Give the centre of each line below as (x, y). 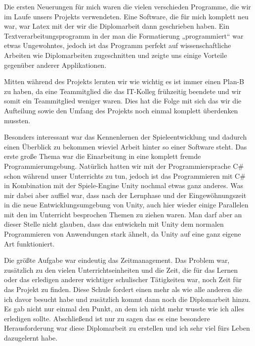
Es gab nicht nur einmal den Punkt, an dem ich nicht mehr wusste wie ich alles (124, 309)
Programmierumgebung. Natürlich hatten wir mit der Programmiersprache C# (124, 166)
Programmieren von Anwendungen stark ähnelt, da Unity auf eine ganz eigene (123, 234)
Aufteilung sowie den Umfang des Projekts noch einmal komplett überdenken (121, 110)
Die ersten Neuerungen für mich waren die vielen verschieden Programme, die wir (127, 6)
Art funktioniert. (29, 243)
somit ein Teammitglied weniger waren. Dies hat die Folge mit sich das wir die (123, 101)
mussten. (17, 120)
